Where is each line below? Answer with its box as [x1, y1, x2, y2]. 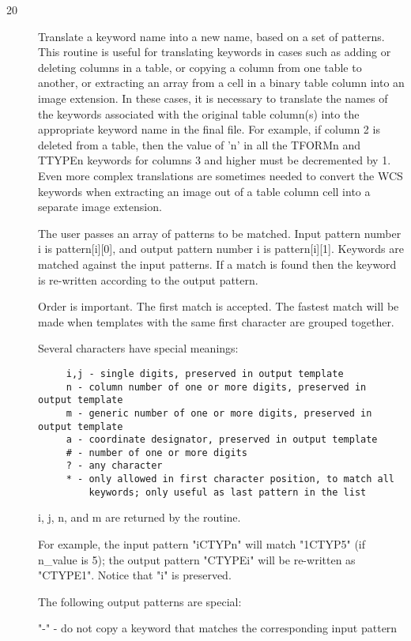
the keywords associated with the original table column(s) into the [38, 105, 360, 122]
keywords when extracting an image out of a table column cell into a [38, 183, 371, 199]
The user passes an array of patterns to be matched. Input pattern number [38, 224, 402, 241]
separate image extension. [38, 198, 162, 215]
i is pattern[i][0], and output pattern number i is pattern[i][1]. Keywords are [38, 240, 404, 257]
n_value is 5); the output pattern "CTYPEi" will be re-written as [38, 551, 356, 567]
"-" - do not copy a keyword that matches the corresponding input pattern [38, 620, 398, 636]
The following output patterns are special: [38, 593, 242, 609]
